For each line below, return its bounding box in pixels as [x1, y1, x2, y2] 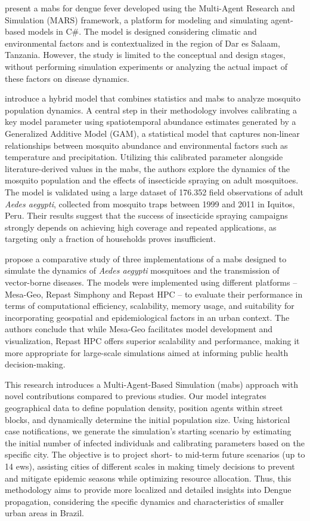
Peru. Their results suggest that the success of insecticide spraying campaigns [5, 209, 288, 222]
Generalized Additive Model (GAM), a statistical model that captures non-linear [5, 127, 300, 139]
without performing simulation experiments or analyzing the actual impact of [5, 60, 288, 72]
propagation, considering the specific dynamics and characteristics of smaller [5, 495, 284, 507]
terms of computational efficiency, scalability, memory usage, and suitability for [5, 299, 294, 312]
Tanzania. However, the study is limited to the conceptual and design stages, [5, 48, 286, 61]
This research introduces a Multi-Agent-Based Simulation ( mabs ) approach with [5, 378, 298, 390]
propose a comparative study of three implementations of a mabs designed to [5, 252, 287, 265]
